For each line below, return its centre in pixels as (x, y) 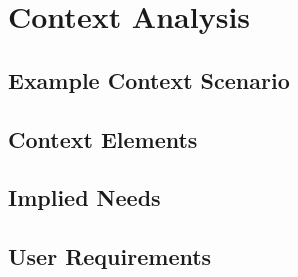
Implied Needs (84, 197)
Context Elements (103, 138)
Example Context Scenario (149, 79)
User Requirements (110, 256)
